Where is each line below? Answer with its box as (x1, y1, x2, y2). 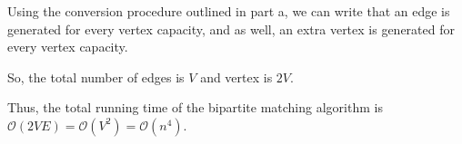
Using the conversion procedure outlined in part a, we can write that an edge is (7, 2, 450, 20)
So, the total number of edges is (7, 67, 185, 86)
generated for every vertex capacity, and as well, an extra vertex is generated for (7, 19, 455, 38)
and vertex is (200, 67, 273, 86)
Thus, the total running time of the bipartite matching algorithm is (7, 98, 383, 117)
